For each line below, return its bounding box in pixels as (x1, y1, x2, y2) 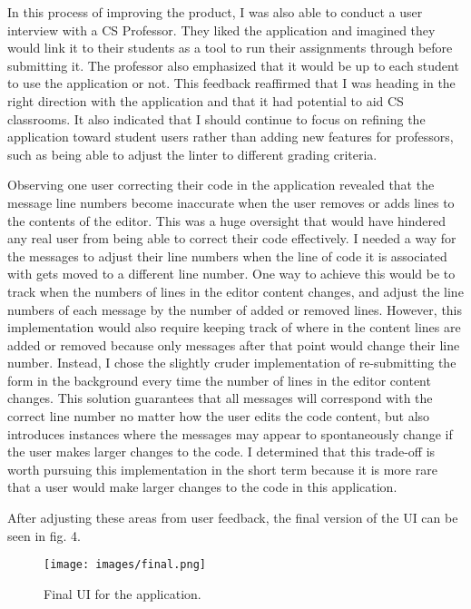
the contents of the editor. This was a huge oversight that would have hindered (7, 211, 446, 230)
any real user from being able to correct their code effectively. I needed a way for (7, 229, 456, 248)
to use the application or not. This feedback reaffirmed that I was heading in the (7, 74, 456, 93)
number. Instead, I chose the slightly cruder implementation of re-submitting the (7, 353, 456, 372)
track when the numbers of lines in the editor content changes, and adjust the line (7, 281, 464, 300)
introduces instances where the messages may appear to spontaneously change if (7, 424, 453, 443)
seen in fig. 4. (7, 526, 81, 545)
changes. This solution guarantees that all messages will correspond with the (7, 388, 433, 408)
